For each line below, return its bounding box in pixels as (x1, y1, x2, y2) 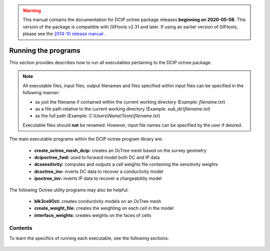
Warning (22, 8, 41, 14)
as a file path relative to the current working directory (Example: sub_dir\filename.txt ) (35, 106, 211, 112)
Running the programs (9, 46, 81, 55)
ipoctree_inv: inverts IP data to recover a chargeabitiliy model (34, 175, 162, 181)
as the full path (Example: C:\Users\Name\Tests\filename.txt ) (35, 113, 160, 119)
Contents (9, 224, 32, 231)
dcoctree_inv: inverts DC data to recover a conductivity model (34, 168, 163, 174)
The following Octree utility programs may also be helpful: (9, 187, 129, 193)
